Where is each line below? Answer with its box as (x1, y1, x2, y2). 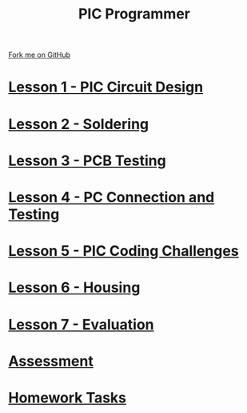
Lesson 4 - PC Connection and (8, 188, 215, 206)
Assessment (8, 352, 94, 370)
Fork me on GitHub (8, 50, 70, 60)
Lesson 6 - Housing (8, 278, 141, 297)
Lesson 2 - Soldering (8, 115, 149, 133)
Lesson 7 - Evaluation (8, 315, 154, 334)
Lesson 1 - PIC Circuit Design (8, 78, 204, 96)
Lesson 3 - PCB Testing (8, 152, 166, 169)
